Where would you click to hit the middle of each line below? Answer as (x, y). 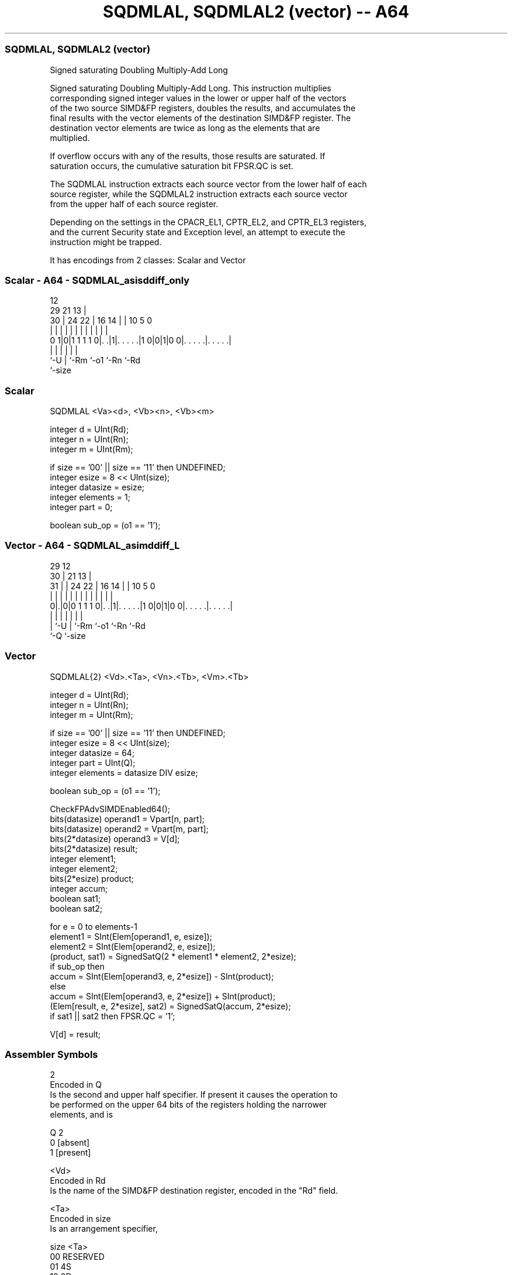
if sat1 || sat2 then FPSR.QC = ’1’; (113, 1016)
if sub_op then (77, 966)
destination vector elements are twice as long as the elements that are (185, 128)
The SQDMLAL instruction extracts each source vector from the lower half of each (208, 184)
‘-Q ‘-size (68, 635)
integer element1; (83, 858)
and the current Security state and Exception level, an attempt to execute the (198, 232)
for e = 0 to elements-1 (94, 926)
